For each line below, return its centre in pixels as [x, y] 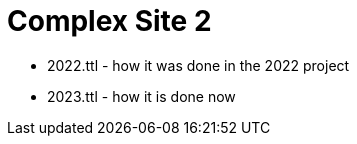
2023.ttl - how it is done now [141, 96]
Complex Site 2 [109, 21]
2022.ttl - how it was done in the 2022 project [198, 65]
